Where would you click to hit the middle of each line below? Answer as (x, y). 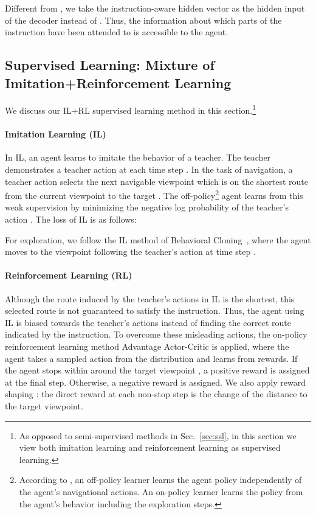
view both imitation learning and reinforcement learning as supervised (150, 447)
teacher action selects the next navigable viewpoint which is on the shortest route (157, 181)
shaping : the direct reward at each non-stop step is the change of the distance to (156, 394)
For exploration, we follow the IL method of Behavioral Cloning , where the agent (158, 239)
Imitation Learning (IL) (56, 134)
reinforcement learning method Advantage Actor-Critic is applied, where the (147, 346)
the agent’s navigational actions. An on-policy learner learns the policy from (161, 491)
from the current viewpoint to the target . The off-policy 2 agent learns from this (154, 194)
